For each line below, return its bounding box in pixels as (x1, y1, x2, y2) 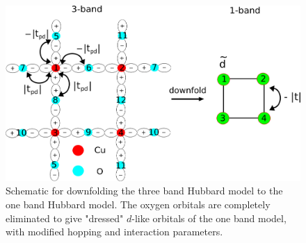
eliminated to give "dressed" (6, 210, 124, 225)
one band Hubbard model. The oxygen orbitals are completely (6, 197, 271, 211)
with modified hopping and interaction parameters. (6, 224, 223, 239)
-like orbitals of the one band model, (131, 210, 287, 225)
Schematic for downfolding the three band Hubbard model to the (6, 183, 283, 198)
